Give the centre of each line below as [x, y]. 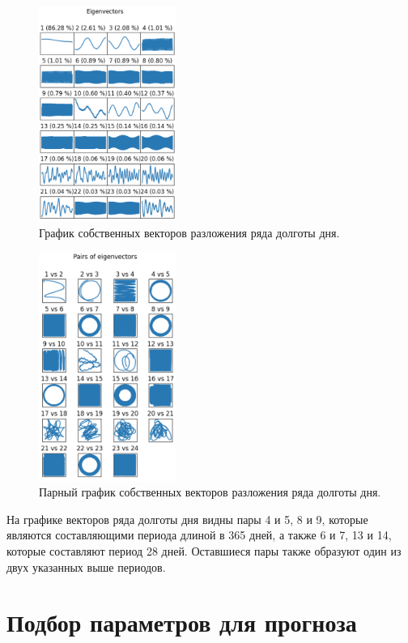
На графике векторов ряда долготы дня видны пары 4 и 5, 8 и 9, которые [187, 519]
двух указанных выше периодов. [86, 566]
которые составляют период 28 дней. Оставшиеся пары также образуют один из [204, 551]
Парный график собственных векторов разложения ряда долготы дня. [210, 492]
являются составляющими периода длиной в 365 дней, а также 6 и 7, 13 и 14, [199, 535]
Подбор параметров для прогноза [182, 622]
